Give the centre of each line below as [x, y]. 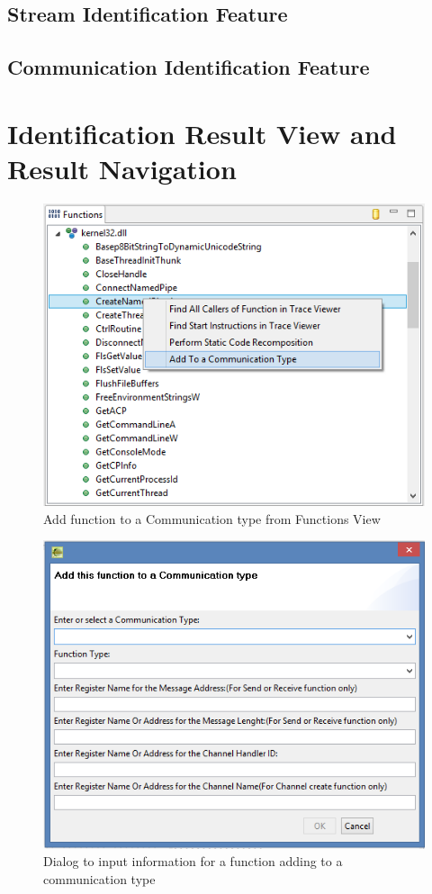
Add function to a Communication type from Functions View [212, 518]
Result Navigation [122, 168]
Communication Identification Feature [189, 67]
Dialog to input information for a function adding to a [193, 861]
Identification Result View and [202, 133]
